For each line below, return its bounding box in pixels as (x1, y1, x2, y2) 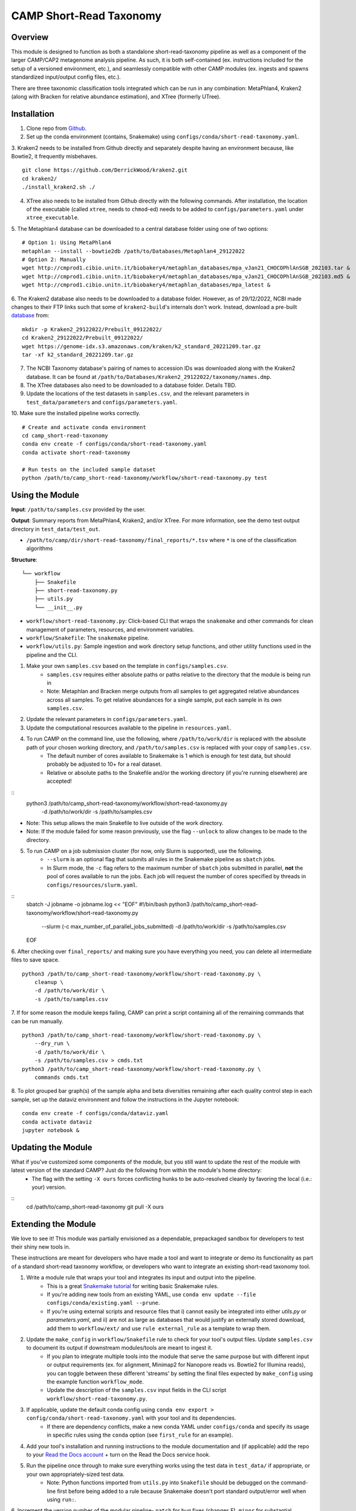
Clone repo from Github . (26, 125, 87, 132)
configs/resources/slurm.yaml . (47, 881, 138, 888)
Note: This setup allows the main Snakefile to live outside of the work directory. (26, 819, 224, 826)
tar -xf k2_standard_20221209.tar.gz (22, 351, 134, 358)
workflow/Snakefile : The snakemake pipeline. (26, 634, 149, 641)
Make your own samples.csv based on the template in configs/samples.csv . (26, 662, 228, 670)
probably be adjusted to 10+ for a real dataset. (47, 760, 163, 768)
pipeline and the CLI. (26, 651, 78, 658)
